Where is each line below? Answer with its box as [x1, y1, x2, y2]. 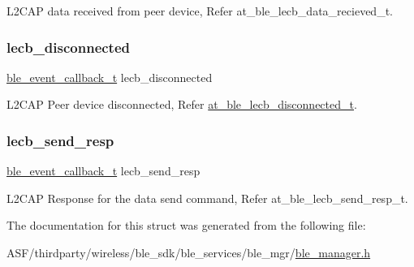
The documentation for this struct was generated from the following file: [6, 217, 366, 234]
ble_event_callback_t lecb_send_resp [6, 162, 201, 179]
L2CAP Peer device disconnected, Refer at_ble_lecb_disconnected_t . [6, 96, 357, 113]
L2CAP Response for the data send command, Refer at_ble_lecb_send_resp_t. [6, 189, 408, 206]
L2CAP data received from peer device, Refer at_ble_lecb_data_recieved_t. [6, 2, 393, 19]
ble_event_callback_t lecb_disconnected [6, 68, 213, 85]
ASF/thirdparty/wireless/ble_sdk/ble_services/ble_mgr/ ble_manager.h [6, 244, 371, 261]
